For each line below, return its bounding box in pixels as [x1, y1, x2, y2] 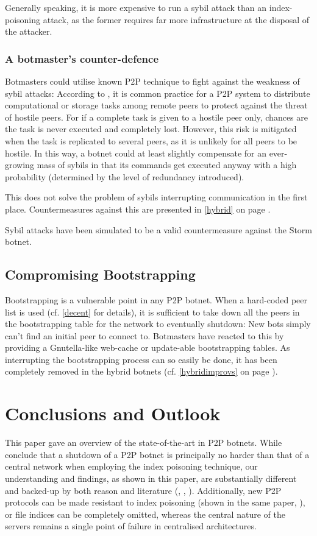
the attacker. [5, 25, 52, 38]
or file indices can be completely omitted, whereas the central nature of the [5, 507, 285, 520]
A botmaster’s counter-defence [5, 51, 158, 66]
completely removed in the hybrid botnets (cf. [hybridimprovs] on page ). [5, 365, 278, 378]
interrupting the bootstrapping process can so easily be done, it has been [5, 353, 277, 365]
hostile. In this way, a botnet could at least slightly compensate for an [5, 146, 266, 159]
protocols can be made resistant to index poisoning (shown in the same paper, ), [5, 496, 305, 509]
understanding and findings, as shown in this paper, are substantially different [5, 471, 297, 484]
